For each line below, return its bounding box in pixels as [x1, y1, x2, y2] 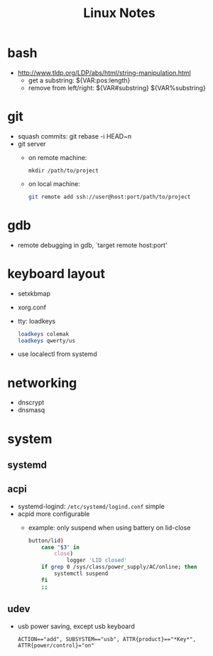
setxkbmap [17, 289, 51, 298]
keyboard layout [7, 265, 105, 281]
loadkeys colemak [17, 330, 70, 338]
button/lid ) [28, 537, 64, 544]
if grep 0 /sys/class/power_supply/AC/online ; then [41, 564, 197, 571]
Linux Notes [82, 5, 155, 21]
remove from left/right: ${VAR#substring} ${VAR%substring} [28, 83, 206, 92]
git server [17, 139, 46, 148]
